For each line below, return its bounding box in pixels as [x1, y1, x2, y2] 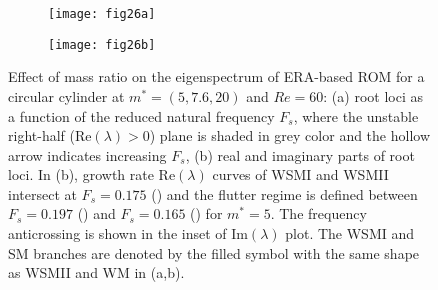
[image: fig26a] [48, 7, 156, 21]
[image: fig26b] [48, 37, 156, 52]
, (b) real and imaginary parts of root [185, 144, 415, 165]
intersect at [8, 183, 77, 204]
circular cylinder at [8, 85, 125, 106]
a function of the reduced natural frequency [8, 105, 275, 126]
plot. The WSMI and [285, 223, 415, 244]
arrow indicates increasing [8, 144, 167, 165]
